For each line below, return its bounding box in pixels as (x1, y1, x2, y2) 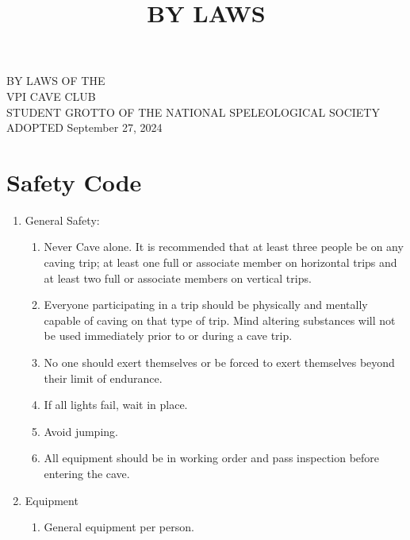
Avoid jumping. (44, 422, 118, 439)
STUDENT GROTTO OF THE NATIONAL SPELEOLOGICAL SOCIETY (6, 103, 380, 120)
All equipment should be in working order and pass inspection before (44, 449, 380, 466)
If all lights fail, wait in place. (44, 396, 188, 413)
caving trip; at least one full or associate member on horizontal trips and (44, 254, 397, 271)
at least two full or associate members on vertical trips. (44, 269, 312, 286)
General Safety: (25, 211, 100, 228)
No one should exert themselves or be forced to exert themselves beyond (44, 354, 395, 371)
